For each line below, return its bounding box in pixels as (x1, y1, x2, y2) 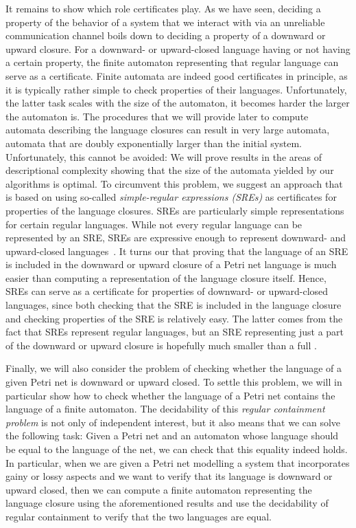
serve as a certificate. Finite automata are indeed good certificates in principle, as (5, 68, 348, 82)
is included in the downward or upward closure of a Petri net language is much (5, 257, 337, 272)
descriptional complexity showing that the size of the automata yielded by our (5, 163, 334, 177)
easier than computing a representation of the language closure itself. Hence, (5, 270, 327, 285)
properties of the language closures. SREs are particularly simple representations (5, 203, 344, 217)
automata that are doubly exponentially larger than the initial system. (5, 135, 302, 150)
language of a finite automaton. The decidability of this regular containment (5, 401, 325, 416)
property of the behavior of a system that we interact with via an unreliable (5, 14, 325, 29)
